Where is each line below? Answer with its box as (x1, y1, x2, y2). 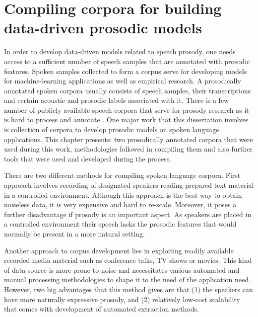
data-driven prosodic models (4, 17, 202, 38)
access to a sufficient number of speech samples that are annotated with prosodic (4, 56, 250, 66)
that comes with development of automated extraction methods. (4, 304, 199, 314)
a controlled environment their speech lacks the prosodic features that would (4, 219, 237, 229)
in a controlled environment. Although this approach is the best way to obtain (4, 189, 242, 200)
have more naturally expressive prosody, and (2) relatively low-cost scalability (4, 294, 240, 304)
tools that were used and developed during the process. (4, 153, 172, 163)
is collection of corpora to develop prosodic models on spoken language (4, 124, 219, 135)
